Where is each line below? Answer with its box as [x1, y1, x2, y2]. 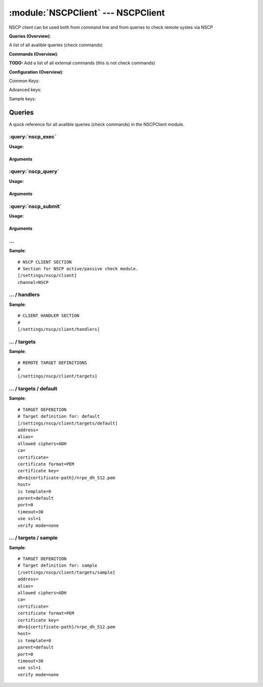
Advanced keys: [9, 87, 41, 93]
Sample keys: [9, 95, 36, 102]
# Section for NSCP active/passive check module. [18, 266, 139, 271]
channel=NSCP [18, 279, 49, 285]
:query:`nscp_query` [9, 168, 59, 175]
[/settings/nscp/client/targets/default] [18, 420, 118, 426]
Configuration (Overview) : [9, 69, 63, 75]
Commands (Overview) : [9, 51, 58, 57]
